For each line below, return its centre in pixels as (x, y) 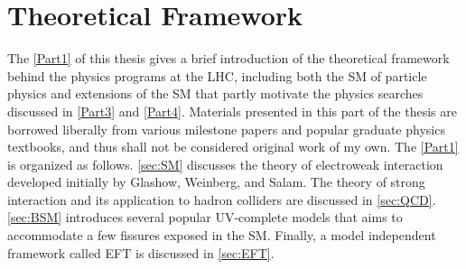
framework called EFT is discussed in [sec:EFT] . (141, 252)
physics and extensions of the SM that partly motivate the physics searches (215, 93)
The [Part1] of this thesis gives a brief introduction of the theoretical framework (228, 58)
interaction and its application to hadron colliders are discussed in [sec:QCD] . (222, 199)
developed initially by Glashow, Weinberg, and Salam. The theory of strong (216, 182)
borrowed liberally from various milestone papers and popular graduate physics (226, 129)
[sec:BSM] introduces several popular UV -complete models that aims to (205, 217)
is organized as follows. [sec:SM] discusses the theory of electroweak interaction (225, 164)
